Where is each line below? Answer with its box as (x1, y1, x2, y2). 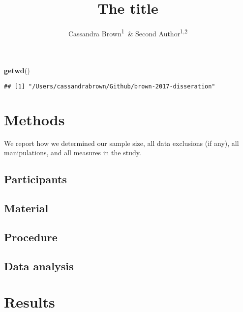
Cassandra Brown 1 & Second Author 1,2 (68, 27, 188, 38)
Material (4, 200, 49, 216)
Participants (4, 171, 67, 187)
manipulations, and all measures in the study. (4, 147, 141, 158)
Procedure (4, 229, 58, 244)
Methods (4, 109, 65, 129)
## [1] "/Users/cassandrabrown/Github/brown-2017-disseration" (4, 83, 215, 90)
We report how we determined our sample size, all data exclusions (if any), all (4, 138, 239, 148)
